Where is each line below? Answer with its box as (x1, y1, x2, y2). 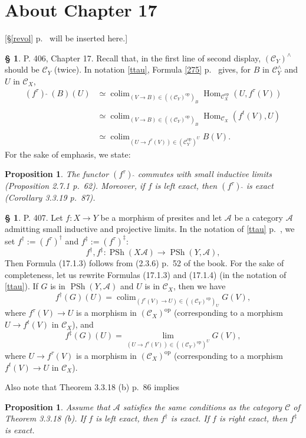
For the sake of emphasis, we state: (5, 148, 131, 160)
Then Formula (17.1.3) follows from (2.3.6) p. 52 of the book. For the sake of (5, 257, 284, 269)
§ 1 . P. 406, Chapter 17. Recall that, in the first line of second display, (5, 51, 261, 64)
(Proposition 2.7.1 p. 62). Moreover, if (5, 179, 145, 192)
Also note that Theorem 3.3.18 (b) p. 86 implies (5, 381, 180, 393)
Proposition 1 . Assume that (5, 400, 110, 413)
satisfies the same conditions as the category (123, 400, 282, 413)
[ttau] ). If (5, 280, 38, 292)
